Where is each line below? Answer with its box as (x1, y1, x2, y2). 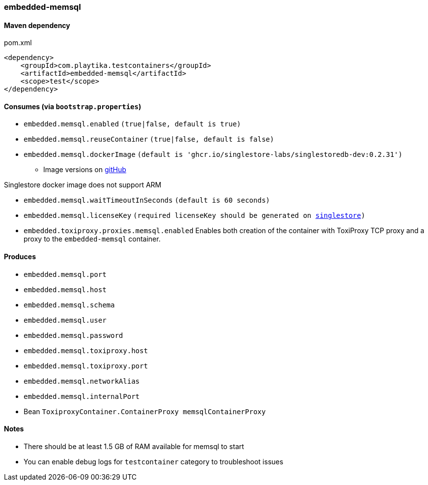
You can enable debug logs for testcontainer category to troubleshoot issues (24, 457, 284, 466)
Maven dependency (4, 21, 70, 30)
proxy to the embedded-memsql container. (24, 235, 161, 243)
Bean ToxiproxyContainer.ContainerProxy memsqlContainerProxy (24, 407, 266, 416)
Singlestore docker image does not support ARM (4, 181, 162, 189)
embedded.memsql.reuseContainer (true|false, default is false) (24, 135, 274, 144)
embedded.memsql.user (24, 316, 107, 324)
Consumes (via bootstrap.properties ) (4, 102, 142, 111)
